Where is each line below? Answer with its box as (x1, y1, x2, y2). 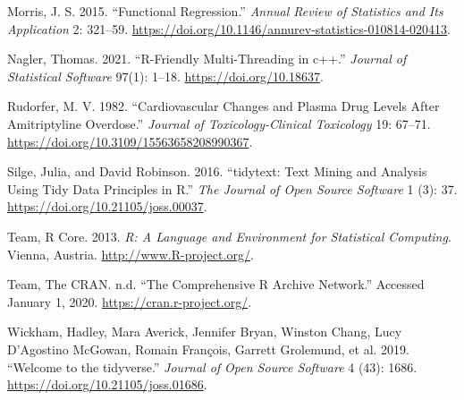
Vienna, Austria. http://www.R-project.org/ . (7, 244, 254, 263)
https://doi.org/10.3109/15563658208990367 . (7, 132, 253, 150)
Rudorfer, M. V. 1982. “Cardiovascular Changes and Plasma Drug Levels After (7, 97, 440, 115)
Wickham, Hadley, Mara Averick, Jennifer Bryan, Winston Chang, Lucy (7, 322, 402, 341)
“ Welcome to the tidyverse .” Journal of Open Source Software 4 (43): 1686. (7, 357, 418, 376)
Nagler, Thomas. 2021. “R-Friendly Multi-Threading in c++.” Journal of (7, 49, 407, 68)
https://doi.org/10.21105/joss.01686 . (7, 375, 207, 394)
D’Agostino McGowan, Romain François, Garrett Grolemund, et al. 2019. (7, 339, 409, 358)
